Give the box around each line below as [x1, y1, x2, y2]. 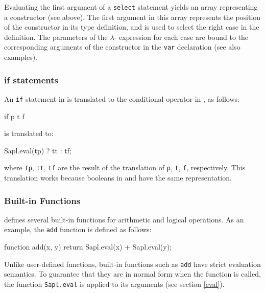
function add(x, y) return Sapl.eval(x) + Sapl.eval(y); [4, 241, 172, 252]
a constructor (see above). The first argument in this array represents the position [4, 11, 261, 22]
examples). [4, 52, 38, 62]
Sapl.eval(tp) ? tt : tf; [4, 145, 71, 155]
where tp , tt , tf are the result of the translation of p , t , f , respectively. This [4, 162, 246, 173]
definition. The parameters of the [4, 31, 108, 42]
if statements [4, 73, 59, 86]
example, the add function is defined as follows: [4, 224, 152, 235]
